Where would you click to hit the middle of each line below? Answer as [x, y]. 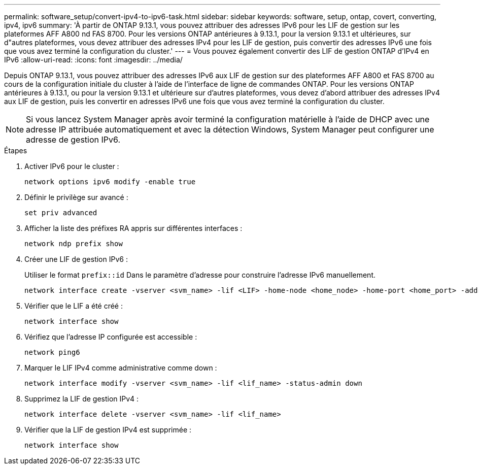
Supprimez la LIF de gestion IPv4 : [82, 399]
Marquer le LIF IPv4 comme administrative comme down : [121, 368]
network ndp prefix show [74, 244]
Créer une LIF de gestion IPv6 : [76, 259]
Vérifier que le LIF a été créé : [74, 306]
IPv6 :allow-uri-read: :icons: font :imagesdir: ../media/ [93, 60]
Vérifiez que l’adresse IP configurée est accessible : [111, 337]
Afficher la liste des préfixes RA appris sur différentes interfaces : [133, 228]
